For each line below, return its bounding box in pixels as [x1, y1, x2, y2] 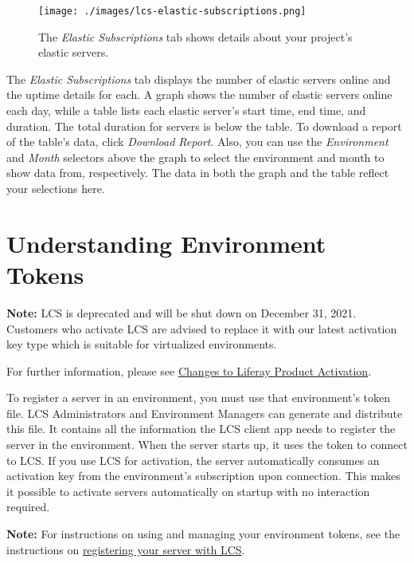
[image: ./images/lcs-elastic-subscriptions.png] [38, 6, 307, 17]
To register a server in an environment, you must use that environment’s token [6, 389, 391, 406]
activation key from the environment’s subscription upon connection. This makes [6, 467, 400, 484]
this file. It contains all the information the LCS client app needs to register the [6, 420, 396, 437]
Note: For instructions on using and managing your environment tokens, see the [6, 526, 400, 542]
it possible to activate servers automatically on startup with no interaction [6, 482, 370, 499]
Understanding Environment [6, 226, 326, 259]
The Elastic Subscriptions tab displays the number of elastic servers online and [6, 70, 391, 87]
